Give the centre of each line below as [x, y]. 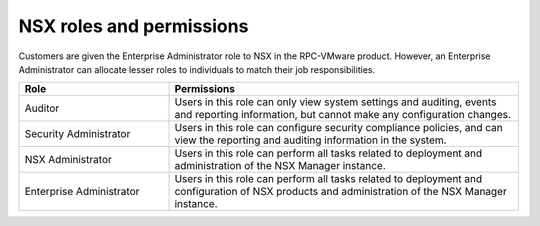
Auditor [42, 108]
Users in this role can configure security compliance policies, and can [339, 128]
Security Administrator [77, 134]
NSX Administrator [68, 160]
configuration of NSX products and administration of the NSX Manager [340, 192]
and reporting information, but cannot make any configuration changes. [343, 115]
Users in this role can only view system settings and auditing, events [335, 102]
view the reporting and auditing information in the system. [310, 140]
